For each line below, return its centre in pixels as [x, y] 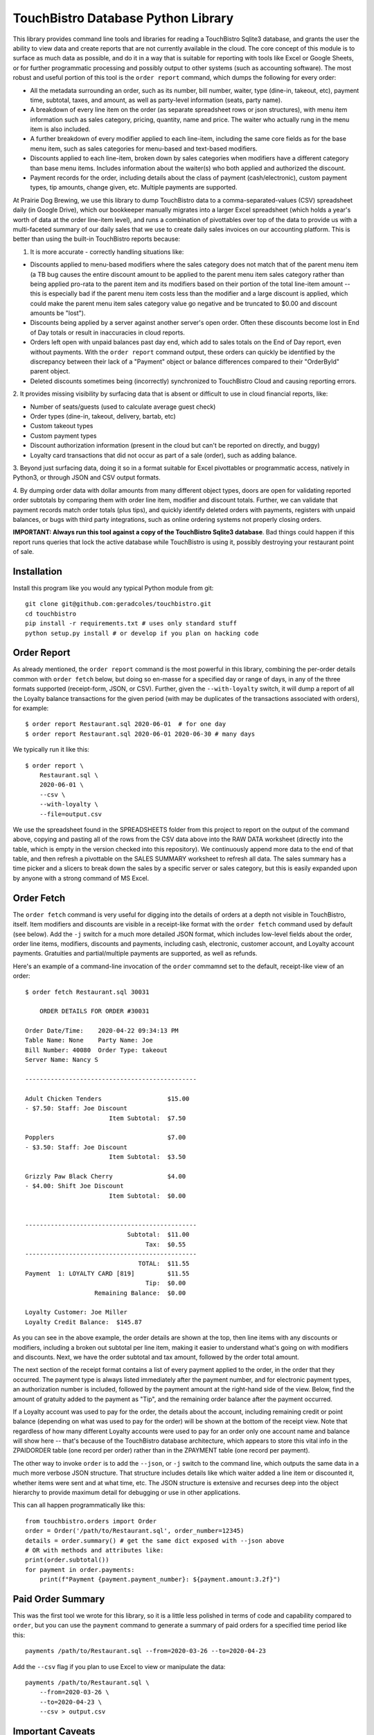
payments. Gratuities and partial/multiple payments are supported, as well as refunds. [135, 954]
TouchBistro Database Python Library [123, 18]
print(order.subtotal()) [67, 1560]
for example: [31, 709]
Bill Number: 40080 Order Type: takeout [96, 1050]
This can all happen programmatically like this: [79, 1505]
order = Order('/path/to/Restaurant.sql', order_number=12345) [135, 1531]
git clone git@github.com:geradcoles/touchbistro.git [118, 604]
